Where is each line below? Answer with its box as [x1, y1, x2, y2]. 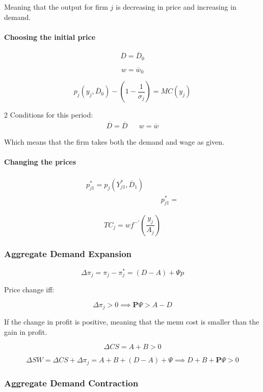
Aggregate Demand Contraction [4, 376, 139, 389]
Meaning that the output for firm [4, 2, 108, 12]
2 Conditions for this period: [4, 109, 93, 120]
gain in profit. [4, 326, 47, 337]
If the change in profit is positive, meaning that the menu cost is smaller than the [4, 316, 259, 327]
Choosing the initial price [4, 31, 96, 42]
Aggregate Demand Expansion [4, 247, 132, 260]
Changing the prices [4, 156, 76, 167]
